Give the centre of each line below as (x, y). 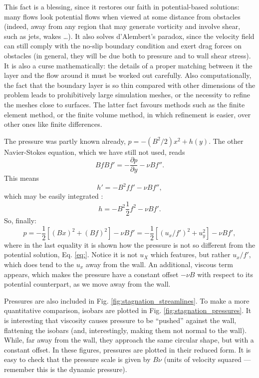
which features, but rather (190, 254)
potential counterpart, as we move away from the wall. (87, 284)
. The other (226, 141)
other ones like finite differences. (53, 124)
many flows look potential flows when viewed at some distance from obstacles (122, 16)
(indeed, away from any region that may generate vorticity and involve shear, (122, 26)
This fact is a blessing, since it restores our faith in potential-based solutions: (122, 6)
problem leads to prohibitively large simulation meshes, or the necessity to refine (127, 95)
